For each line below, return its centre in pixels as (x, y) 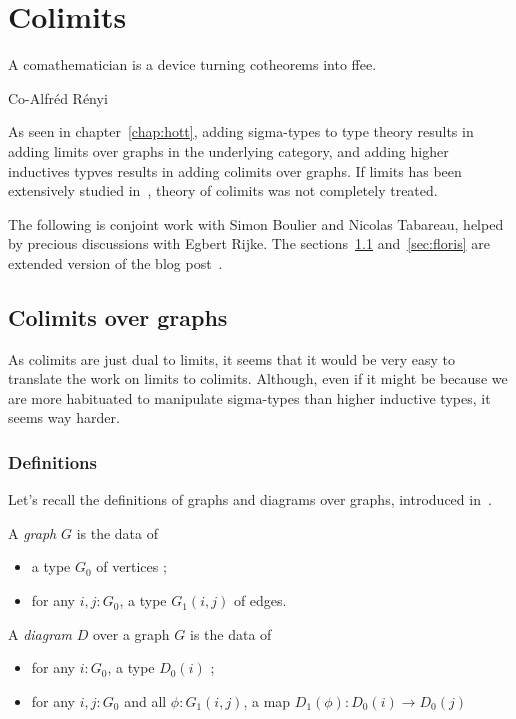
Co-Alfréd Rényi (58, 97)
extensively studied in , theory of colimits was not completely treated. (223, 190)
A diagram (40, 633)
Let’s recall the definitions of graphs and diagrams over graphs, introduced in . (250, 499)
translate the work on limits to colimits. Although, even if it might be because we (258, 378)
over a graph (131, 633)
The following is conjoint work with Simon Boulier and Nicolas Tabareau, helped (256, 223)
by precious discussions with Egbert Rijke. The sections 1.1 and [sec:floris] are (249, 243)
